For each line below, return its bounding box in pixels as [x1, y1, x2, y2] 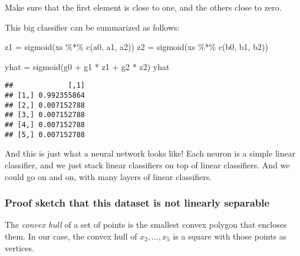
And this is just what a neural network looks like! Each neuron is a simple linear [5, 147, 296, 159]
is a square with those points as [173, 230, 287, 242]
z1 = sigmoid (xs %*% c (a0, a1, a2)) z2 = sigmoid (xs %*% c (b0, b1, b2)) [5, 41, 268, 53]
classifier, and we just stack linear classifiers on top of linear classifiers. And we [5, 158, 290, 171]
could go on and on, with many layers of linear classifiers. [5, 170, 212, 182]
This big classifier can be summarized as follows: [5, 21, 180, 33]
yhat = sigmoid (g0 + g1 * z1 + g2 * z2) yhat [5, 60, 170, 72]
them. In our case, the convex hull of [5, 230, 137, 242]
